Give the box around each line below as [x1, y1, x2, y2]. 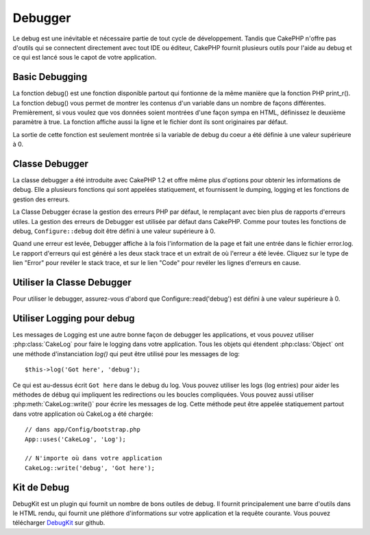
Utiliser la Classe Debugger [12, 277, 132, 288]
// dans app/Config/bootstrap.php [25, 425, 140, 434]
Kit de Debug [12, 482, 70, 493]
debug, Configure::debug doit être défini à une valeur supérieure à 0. [12, 227, 216, 236]
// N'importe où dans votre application [25, 454, 162, 462]
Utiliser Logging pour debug [12, 312, 135, 324]
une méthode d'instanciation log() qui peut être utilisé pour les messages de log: [12, 349, 240, 358]
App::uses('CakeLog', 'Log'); [25, 435, 127, 443]
